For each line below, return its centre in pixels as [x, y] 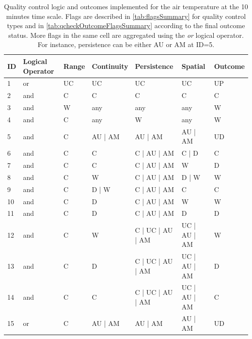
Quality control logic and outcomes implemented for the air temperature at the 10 [126, 6]
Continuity [110, 66]
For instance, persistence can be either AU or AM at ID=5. [126, 44]
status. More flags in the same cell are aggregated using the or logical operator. [126, 35]
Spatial [193, 66]
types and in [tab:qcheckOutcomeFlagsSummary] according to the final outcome [126, 25]
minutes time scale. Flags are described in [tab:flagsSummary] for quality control [126, 16]
